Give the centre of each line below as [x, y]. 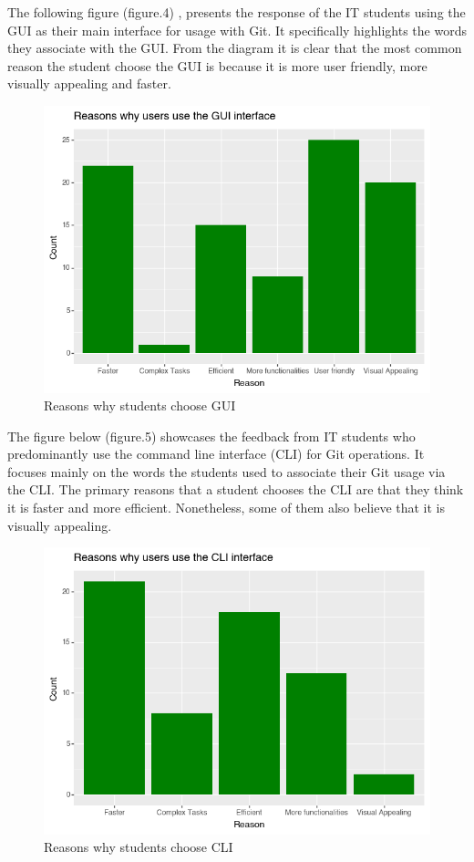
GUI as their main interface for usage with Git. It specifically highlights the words [237, 30]
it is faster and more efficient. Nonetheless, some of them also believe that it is [227, 508]
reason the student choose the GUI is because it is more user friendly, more [217, 65]
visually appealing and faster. [89, 83]
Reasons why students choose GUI [140, 405]
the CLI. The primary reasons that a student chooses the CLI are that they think [236, 489]
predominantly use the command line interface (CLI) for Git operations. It [216, 454]
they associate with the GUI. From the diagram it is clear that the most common [235, 48]
